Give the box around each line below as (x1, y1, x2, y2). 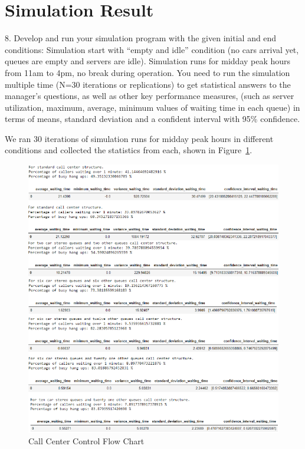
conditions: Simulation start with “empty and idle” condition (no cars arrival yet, (5, 43, 299, 55)
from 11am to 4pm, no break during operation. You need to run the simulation (5, 66, 290, 78)
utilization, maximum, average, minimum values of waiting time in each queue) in (5, 101, 300, 113)
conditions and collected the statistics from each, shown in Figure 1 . (5, 144, 252, 156)
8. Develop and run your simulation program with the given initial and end (5, 32, 277, 44)
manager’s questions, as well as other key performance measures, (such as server (5, 90, 294, 102)
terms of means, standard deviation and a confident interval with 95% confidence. (5, 113, 300, 125)
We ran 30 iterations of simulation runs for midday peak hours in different (5, 132, 274, 144)
